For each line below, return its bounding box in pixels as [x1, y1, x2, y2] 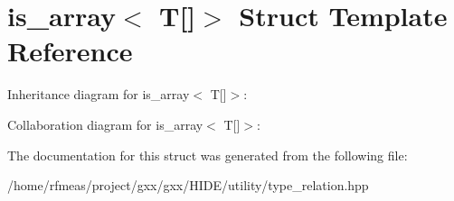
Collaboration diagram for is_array [7, 114, 203, 133]
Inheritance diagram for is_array [7, 85, 190, 104]
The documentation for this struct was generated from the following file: [7, 145, 408, 164]
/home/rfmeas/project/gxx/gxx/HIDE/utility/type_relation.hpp [7, 176, 369, 195]
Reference [7, 32, 133, 69]
